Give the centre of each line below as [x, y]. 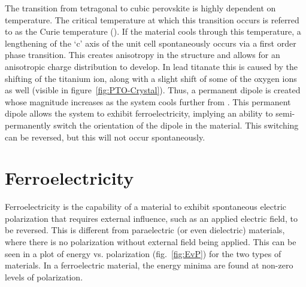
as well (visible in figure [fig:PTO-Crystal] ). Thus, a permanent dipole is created [153, 90]
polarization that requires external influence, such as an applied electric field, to [151, 218]
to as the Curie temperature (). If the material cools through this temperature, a [153, 31]
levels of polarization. [44, 277]
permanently [28, 125]
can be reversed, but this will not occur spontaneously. [105, 137]
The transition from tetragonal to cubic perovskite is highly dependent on [140, 8]
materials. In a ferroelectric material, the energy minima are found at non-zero [149, 265]
